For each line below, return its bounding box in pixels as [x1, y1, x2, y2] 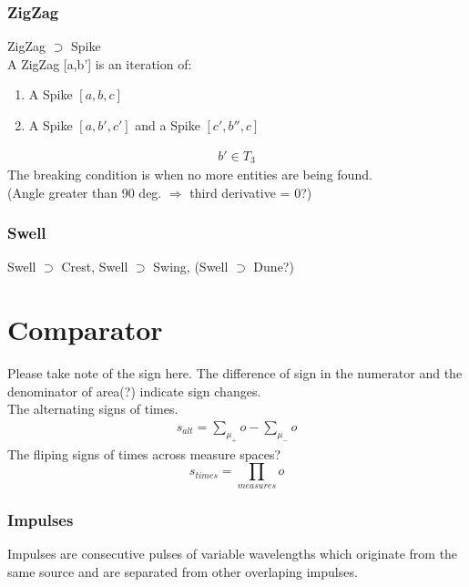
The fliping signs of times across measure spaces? [7, 444, 281, 463]
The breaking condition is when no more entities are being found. [7, 165, 372, 184]
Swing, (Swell [153, 257, 229, 276]
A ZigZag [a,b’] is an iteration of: [7, 54, 192, 73]
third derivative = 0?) [189, 182, 312, 201]
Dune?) [253, 257, 294, 276]
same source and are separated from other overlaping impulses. [7, 561, 358, 581]
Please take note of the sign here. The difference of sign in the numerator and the [7, 364, 463, 383]
